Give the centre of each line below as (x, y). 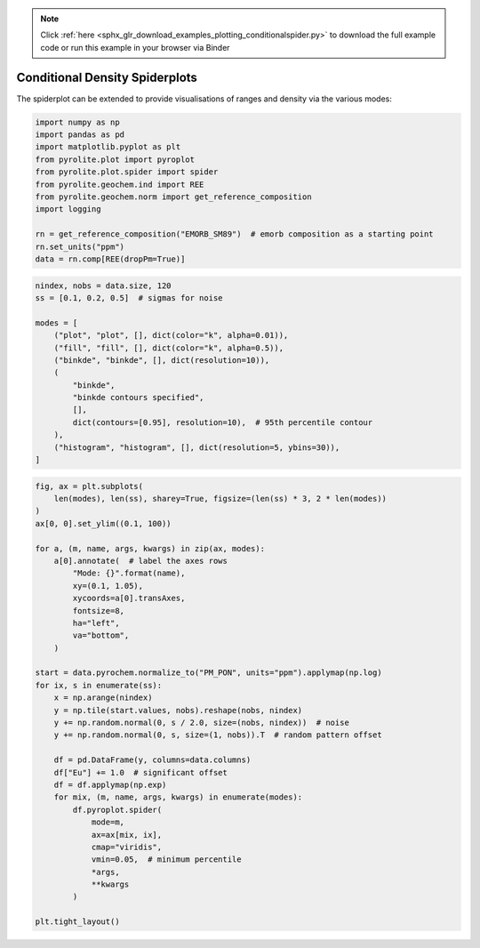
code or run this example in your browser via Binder (135, 47)
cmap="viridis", (127, 847)
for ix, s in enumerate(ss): (99, 685)
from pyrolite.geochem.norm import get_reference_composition (173, 197)
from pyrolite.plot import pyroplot (115, 159)
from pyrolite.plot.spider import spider (127, 172)
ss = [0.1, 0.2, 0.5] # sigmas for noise (129, 297)
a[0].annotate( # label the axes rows (141, 561)
